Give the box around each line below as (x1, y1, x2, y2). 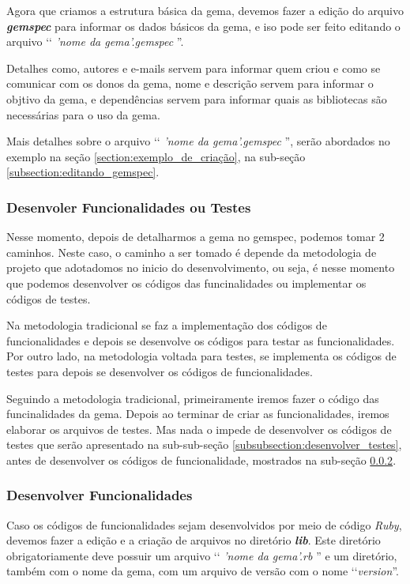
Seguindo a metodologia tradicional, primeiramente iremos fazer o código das (6, 390, 379, 406)
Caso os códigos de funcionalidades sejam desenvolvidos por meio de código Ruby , (6, 516, 402, 533)
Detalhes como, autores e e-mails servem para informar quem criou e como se (6, 59, 381, 76)
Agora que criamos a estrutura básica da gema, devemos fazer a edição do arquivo (6, 2, 404, 18)
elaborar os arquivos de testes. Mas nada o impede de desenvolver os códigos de (6, 420, 392, 437)
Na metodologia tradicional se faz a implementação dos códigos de (6, 317, 327, 333)
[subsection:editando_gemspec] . (6, 164, 160, 180)
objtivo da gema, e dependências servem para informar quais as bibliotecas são (6, 90, 387, 107)
